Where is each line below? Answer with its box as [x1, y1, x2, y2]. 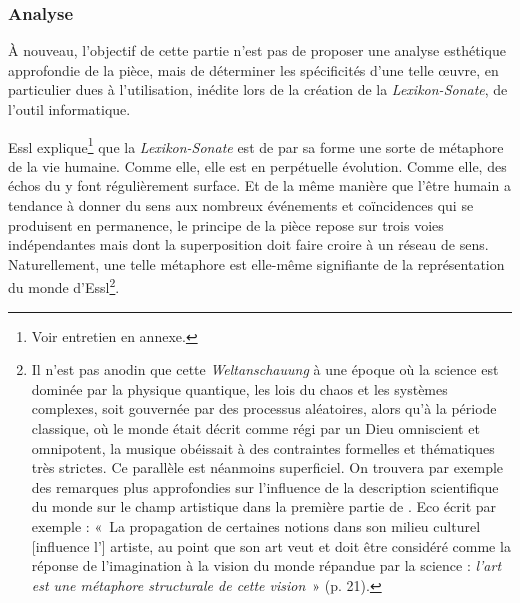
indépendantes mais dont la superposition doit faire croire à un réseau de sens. [8, 234, 489, 255]
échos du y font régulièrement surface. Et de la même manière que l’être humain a [8, 175, 511, 196]
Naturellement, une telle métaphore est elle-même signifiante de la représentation [8, 253, 505, 274]
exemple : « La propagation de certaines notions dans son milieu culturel [31, 516, 481, 536]
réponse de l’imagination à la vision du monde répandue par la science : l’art [31, 555, 502, 576]
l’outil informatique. [8, 99, 131, 119]
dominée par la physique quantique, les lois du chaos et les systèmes [31, 378, 448, 399]
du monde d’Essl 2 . [8, 274, 120, 298]
